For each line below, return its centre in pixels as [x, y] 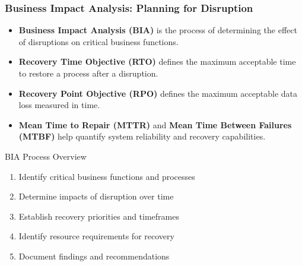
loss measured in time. [59, 105]
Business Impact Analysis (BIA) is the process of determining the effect [158, 30]
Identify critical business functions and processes [107, 176]
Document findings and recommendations [94, 256]
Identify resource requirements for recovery [96, 236]
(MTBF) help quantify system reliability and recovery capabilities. [142, 136]
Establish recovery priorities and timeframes [99, 216]
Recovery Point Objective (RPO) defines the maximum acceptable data [158, 93]
